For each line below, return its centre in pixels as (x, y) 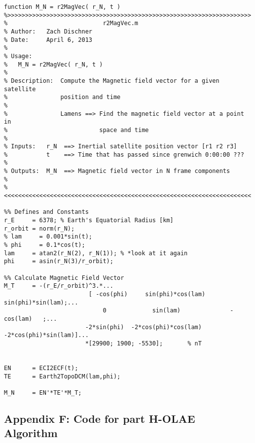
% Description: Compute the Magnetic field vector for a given (112, 81)
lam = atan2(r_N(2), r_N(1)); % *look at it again (96, 253)
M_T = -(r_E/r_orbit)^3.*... (59, 286)
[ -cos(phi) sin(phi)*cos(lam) (147, 294)
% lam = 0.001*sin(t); (48, 237)
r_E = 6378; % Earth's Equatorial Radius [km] (89, 221)
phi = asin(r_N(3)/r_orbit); (59, 261)
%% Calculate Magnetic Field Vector (64, 278)
